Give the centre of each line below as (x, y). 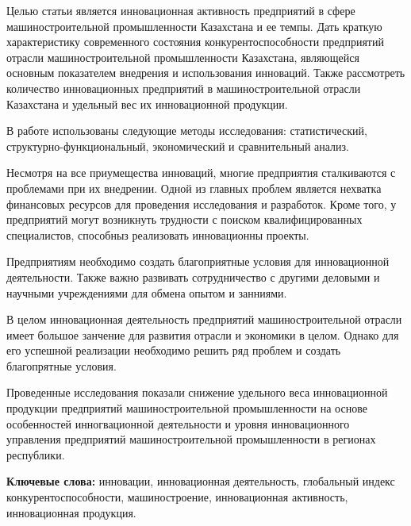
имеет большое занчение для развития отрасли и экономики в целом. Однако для (203, 334)
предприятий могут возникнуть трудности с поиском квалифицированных (184, 219)
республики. (36, 454)
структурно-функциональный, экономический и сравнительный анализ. (178, 146)
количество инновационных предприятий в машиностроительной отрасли (184, 88)
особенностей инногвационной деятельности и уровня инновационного (178, 423)
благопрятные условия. (61, 365)
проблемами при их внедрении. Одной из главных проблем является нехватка (194, 188)
